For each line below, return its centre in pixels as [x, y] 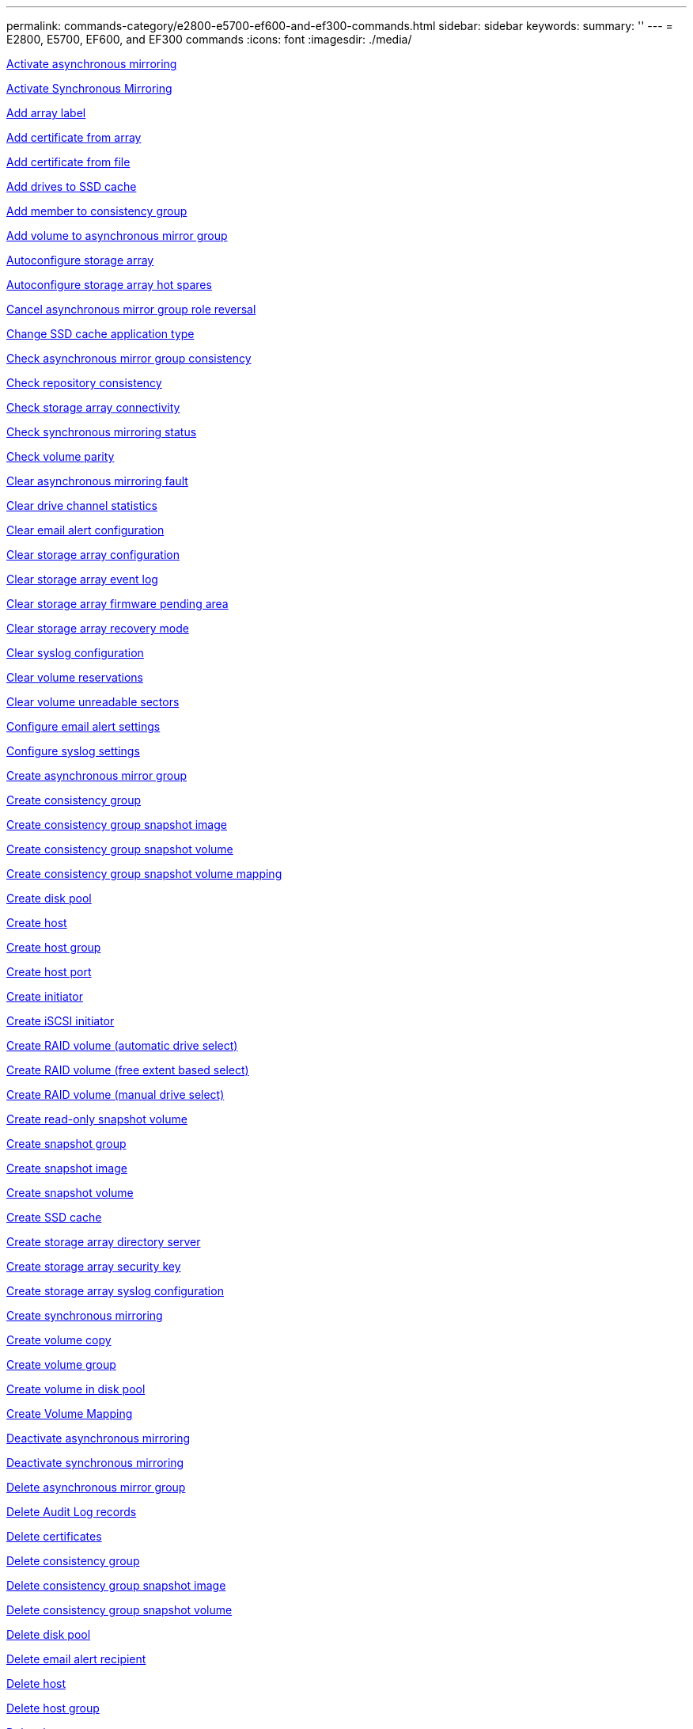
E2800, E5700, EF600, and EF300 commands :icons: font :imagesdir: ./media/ [209, 39]
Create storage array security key [94, 1266]
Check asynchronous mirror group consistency [129, 358]
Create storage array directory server [104, 1242]
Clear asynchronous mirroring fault [97, 481]
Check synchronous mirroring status [102, 432]
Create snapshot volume [70, 1193]
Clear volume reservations [75, 677]
